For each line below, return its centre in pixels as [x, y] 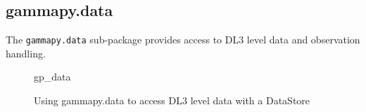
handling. [26, 53]
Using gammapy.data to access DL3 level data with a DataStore [172, 100]
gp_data [52, 77]
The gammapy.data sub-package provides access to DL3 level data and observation [183, 40]
